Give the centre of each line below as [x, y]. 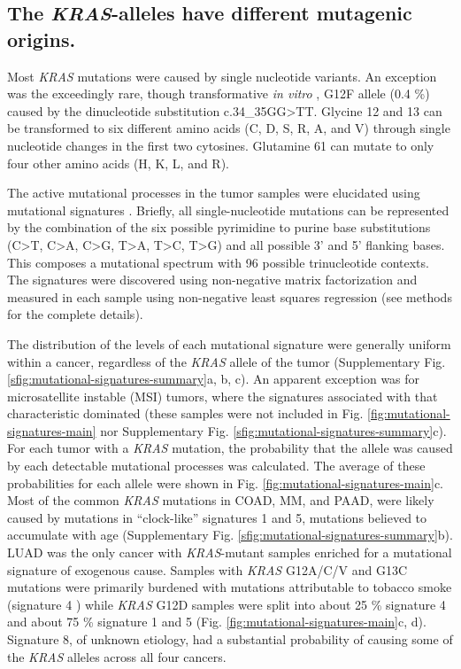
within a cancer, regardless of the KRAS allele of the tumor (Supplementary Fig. [227, 361]
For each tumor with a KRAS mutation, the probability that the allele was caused [230, 448]
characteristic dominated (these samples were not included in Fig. [185, 413]
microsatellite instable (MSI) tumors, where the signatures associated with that [223, 396]
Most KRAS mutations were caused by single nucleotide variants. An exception [222, 76]
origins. [42, 39]
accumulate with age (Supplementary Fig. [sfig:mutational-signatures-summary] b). [230, 535]
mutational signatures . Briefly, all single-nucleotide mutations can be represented [228, 210]
